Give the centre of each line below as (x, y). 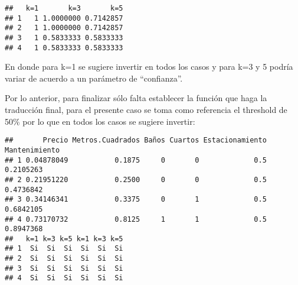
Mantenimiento (32, 150)
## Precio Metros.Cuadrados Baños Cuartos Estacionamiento (136, 140)
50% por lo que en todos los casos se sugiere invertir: (100, 121)
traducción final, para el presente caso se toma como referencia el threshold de (146, 110)
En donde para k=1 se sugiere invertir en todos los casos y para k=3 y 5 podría (149, 67)
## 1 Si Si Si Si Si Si (64, 249)
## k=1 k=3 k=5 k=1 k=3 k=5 (64, 239)
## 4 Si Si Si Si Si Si (64, 278)
